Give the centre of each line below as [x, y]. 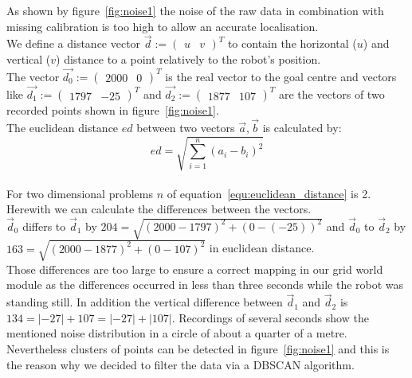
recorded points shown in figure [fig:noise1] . [113, 110]
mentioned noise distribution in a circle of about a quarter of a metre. [177, 333]
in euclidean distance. [262, 248]
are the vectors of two [332, 94]
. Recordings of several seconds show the [270, 317]
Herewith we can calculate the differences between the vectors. [159, 209]
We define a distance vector [74, 43]
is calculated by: [302, 127]
